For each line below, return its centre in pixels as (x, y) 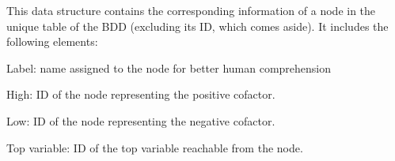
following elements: (52, 41)
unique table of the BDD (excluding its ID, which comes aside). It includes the (197, 26)
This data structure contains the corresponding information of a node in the (191, 10)
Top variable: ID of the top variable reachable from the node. (155, 147)
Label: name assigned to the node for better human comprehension (169, 67)
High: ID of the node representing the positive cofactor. (141, 94)
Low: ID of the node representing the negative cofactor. (141, 120)
